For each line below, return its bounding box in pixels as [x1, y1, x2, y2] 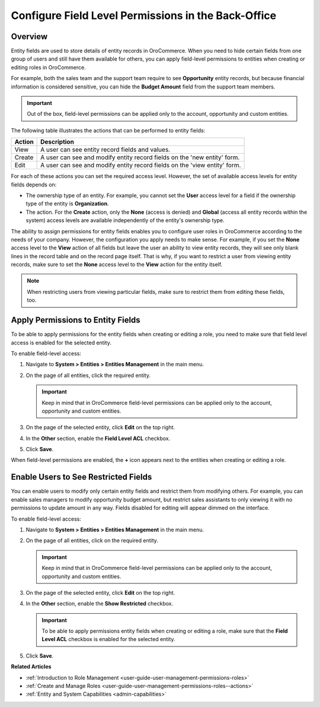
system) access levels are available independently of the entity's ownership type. [25, 217, 225, 224]
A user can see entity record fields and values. [40, 145, 171, 154]
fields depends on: [11, 181, 57, 188]
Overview [11, 31, 48, 42]
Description [40, 138, 74, 146]
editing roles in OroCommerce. [11, 64, 86, 71]
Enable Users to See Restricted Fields [11, 472, 152, 482]
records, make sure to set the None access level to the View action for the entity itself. [11, 261, 223, 268]
